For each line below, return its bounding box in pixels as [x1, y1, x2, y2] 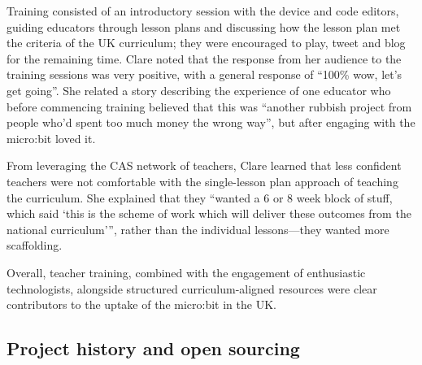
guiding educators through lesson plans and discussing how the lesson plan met [7, 18, 401, 35]
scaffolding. [7, 237, 63, 254]
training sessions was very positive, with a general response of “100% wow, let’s [7, 66, 402, 83]
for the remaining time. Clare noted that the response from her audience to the [7, 50, 402, 67]
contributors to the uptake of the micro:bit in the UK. [7, 296, 276, 313]
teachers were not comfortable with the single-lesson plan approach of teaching [7, 172, 398, 189]
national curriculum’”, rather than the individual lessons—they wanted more [7, 220, 389, 237]
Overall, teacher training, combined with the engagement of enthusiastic [7, 263, 366, 280]
